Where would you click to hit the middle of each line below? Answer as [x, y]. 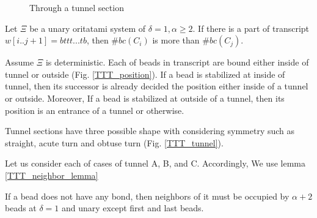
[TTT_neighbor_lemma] [52, 175]
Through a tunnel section [77, 7]
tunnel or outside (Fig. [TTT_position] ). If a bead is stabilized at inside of [145, 74]
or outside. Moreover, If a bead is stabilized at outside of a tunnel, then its [145, 98]
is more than [176, 40]
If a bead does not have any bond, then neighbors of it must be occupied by [147, 196]
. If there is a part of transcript [251, 28]
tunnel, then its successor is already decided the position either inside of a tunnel [157, 86]
